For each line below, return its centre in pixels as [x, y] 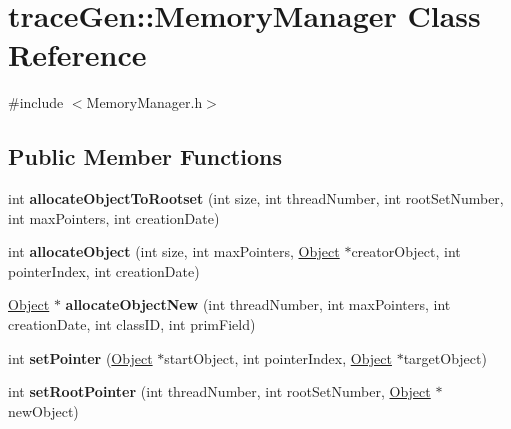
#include [36, 102]
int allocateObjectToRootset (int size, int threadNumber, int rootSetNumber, [256, 198]
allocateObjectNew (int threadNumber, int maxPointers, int [258, 304]
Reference [77, 54]
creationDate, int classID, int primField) [132, 324]
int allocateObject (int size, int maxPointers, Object [174, 251]
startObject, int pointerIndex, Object [278, 357]
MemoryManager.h [144, 102]
